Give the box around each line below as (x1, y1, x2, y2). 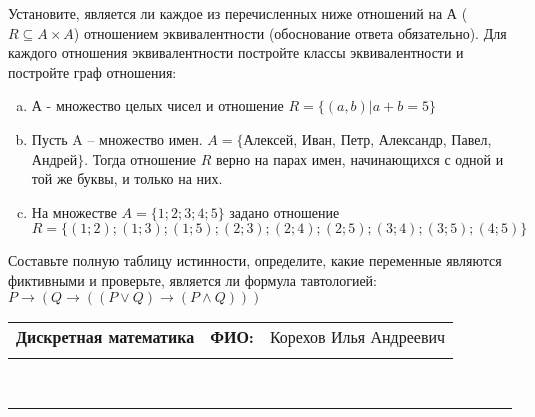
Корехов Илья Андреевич (269, 324, 446, 348)
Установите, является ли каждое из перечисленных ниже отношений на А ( (8, 3, 468, 23)
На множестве (31, 201, 117, 222)
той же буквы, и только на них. (31, 168, 223, 189)
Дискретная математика (16, 324, 195, 348)
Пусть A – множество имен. (31, 128, 203, 149)
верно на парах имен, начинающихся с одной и (215, 148, 504, 169)
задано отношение (229, 201, 340, 222)
